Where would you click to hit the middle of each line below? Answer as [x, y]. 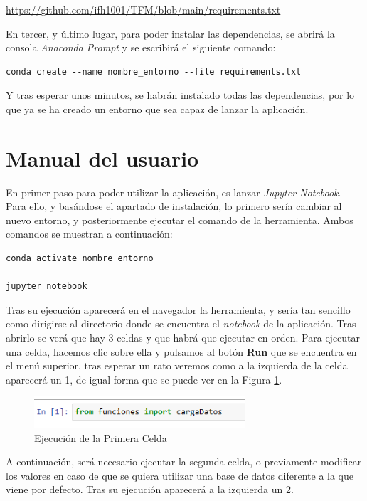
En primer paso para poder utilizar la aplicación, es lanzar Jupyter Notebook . [174, 192]
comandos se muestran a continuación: [89, 234]
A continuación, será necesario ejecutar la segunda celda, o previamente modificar [184, 462]
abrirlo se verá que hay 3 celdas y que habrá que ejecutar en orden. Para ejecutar [183, 338]
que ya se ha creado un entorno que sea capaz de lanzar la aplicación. [157, 109]
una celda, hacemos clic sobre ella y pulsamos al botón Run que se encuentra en [181, 351]
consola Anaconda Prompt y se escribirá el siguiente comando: [141, 47]
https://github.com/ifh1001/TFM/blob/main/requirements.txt [143, 9]
